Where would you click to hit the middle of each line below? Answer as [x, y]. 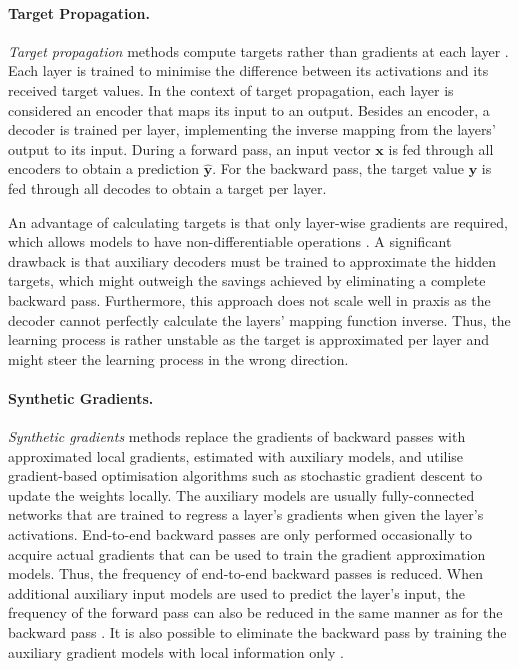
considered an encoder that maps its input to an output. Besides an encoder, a [249, 109]
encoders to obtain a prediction [104, 168]
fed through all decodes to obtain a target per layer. [167, 187]
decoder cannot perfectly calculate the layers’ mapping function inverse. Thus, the [259, 319]
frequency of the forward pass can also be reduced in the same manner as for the [255, 612]
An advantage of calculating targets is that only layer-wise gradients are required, [258, 221]
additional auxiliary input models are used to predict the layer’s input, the [237, 592]
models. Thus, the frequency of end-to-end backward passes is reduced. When [246, 573]
